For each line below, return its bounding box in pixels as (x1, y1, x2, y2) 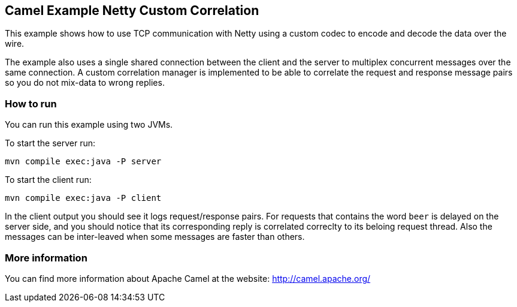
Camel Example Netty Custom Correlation (5, 3, 259, 18)
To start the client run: (5, 174, 92, 185)
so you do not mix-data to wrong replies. (5, 77, 165, 88)
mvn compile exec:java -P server (5, 156, 162, 167)
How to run (5, 97, 57, 110)
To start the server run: (5, 138, 95, 149)
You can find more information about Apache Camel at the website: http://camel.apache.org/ (5, 273, 371, 284)
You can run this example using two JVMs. (5, 119, 173, 130)
